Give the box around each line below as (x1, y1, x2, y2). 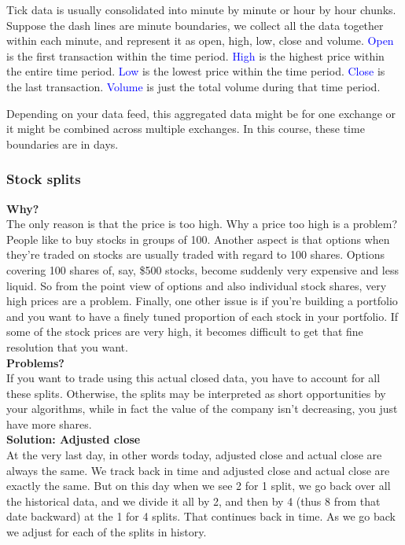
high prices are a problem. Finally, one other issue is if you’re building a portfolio (6, 293, 398, 309)
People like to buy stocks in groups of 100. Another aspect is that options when (6, 230, 390, 247)
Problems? (6, 354, 64, 370)
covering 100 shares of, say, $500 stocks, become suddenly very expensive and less (6, 261, 399, 278)
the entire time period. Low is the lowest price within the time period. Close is (6, 63, 385, 79)
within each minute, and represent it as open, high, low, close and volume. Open (6, 32, 394, 49)
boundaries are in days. (6, 135, 119, 152)
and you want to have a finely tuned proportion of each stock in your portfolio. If (6, 307, 399, 324)
